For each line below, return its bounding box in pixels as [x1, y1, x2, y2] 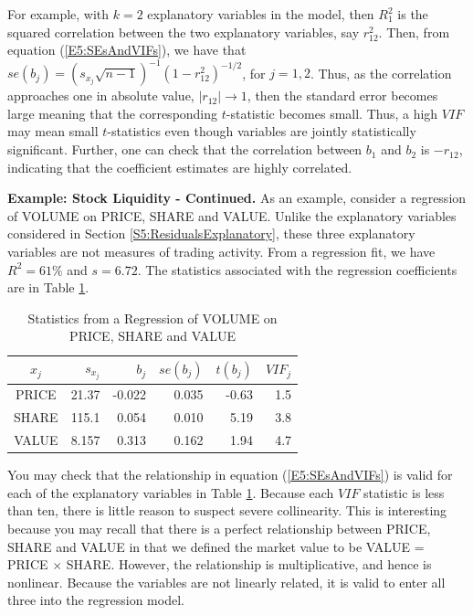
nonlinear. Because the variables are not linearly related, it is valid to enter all [7, 572, 446, 591]
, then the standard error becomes [247, 86, 438, 105]
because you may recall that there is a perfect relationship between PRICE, [7, 518, 431, 537]
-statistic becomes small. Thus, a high [226, 103, 438, 122]
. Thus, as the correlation [310, 63, 452, 82]
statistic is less [363, 482, 445, 502]
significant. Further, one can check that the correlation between [7, 140, 363, 159]
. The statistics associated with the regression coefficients [137, 260, 457, 279]
